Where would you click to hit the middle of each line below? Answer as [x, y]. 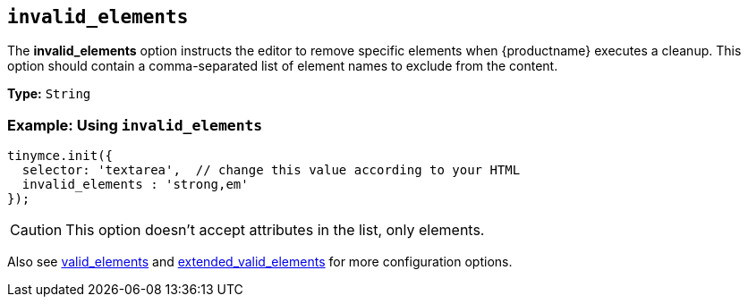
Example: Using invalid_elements [135, 125]
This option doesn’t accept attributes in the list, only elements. [275, 230]
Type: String [49, 94]
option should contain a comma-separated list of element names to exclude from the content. [283, 66]
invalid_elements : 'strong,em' [135, 185]
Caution [36, 230]
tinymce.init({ [60, 156]
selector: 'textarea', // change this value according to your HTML [271, 170]
